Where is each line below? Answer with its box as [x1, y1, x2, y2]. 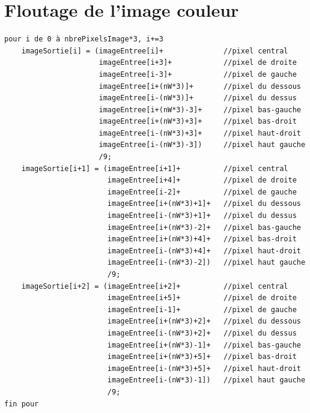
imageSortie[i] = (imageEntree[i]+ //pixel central [21, 46, 288, 55]
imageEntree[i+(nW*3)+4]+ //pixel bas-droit [107, 235, 297, 244]
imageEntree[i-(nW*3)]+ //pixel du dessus [99, 94, 297, 103]
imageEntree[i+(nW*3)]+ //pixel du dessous [99, 82, 301, 91]
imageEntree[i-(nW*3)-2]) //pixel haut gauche [107, 258, 306, 267]
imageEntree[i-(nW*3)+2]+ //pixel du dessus [107, 328, 297, 337]
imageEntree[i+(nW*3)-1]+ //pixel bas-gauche [107, 340, 301, 349]
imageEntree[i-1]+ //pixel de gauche [107, 305, 297, 314]
